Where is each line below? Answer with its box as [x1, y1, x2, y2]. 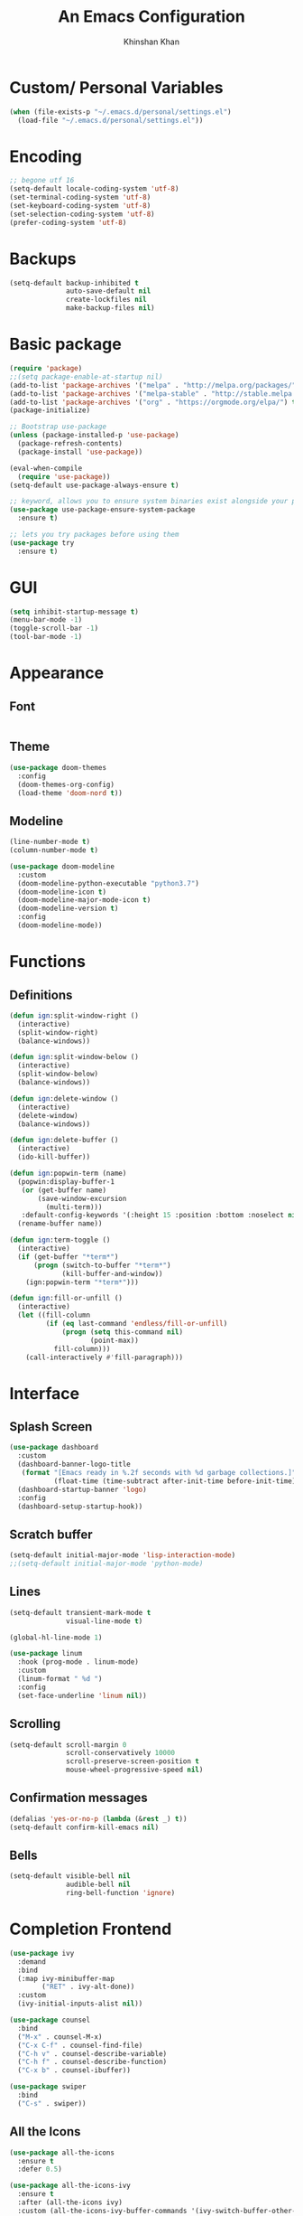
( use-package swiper [9, 2082, 87, 2091]
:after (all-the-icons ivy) [17, 2198, 124, 2207]
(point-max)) [89, 1336, 140, 1345]
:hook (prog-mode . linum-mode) [17, 1657, 140, 1667]
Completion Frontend [9, 1919, 172, 1939]
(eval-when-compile [9, 464, 83, 473]
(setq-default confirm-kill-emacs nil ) [9, 1823, 160, 1832]
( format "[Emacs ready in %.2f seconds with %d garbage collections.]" [21, 1469, 297, 1478]
